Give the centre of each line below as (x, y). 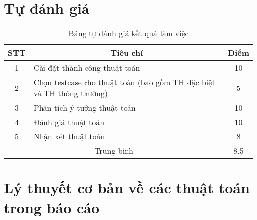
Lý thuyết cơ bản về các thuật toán (127, 188)
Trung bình (114, 151)
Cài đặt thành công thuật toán (87, 68)
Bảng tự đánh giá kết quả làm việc (128, 33)
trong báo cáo (52, 207)
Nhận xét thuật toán (69, 136)
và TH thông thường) (71, 93)
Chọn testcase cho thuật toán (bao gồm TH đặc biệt (124, 82)
